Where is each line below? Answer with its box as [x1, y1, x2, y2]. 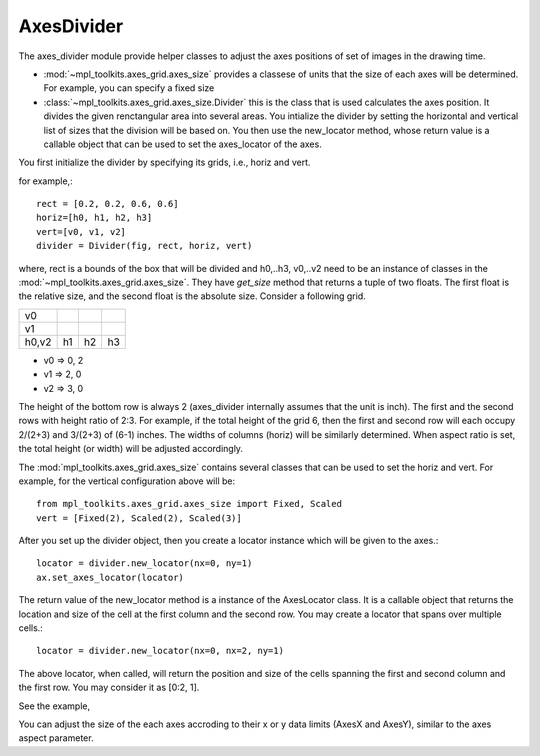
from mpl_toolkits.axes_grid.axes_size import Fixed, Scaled [36, 498, 342, 510]
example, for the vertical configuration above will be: [18, 475, 235, 487]
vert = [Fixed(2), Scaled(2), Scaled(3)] [36, 512, 242, 524]
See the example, [18, 700, 90, 712]
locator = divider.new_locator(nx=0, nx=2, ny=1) [36, 645, 285, 657]
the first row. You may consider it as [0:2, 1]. [18, 681, 200, 694]
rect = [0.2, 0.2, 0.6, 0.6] [36, 198, 179, 210]
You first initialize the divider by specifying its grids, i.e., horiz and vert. [18, 156, 311, 169]
